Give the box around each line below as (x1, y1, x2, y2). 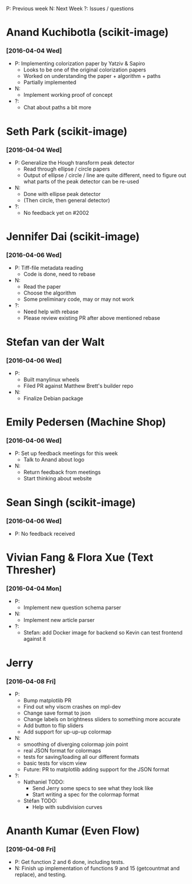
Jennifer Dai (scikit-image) (6, 230, 140, 244)
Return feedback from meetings (23, 469, 101, 476)
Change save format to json (23, 709, 91, 716)
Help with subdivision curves (32, 803, 103, 810)
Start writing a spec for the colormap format (32, 791, 140, 798)
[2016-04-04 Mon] (6, 584, 62, 592)
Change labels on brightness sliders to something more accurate (23, 715, 181, 722)
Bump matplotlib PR (23, 696, 72, 704)
